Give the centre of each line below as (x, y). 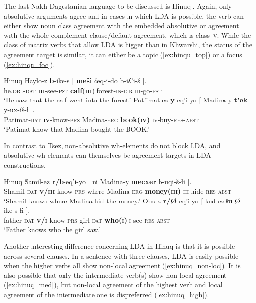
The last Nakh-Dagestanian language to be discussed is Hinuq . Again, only (118, 6)
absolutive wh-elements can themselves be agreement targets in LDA (108, 155)
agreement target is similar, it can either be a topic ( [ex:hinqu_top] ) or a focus (123, 54)
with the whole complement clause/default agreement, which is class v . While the (128, 35)
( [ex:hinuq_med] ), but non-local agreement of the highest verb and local (113, 285)
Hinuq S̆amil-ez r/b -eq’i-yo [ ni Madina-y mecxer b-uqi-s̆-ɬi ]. (98, 181)
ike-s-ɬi (14, 210)
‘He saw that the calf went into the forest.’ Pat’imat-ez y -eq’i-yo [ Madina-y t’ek (126, 100)
